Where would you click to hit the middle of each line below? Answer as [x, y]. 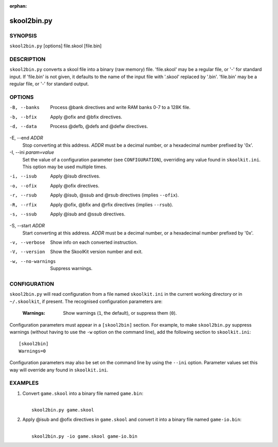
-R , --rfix [23, 205]
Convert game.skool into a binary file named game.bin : [83, 393]
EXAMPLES [24, 383]
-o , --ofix [23, 186]
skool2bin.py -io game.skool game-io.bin [84, 436]
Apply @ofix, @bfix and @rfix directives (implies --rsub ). [112, 204]
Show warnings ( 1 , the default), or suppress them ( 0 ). [120, 313]
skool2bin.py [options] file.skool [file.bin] [56, 46]
